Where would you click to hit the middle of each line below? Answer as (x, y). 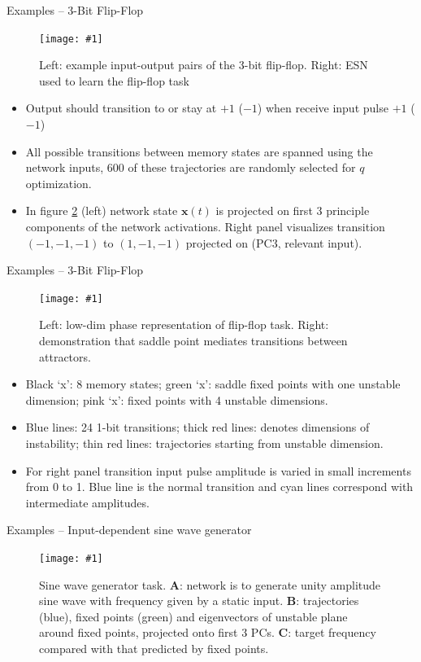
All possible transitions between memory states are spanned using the (199, 151)
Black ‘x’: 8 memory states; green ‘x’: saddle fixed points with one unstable (213, 384)
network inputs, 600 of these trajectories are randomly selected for (191, 167)
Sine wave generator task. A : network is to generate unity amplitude (210, 584)
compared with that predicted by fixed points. (154, 648)
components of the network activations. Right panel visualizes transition (205, 226)
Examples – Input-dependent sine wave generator (129, 530)
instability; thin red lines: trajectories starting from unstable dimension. (204, 443)
